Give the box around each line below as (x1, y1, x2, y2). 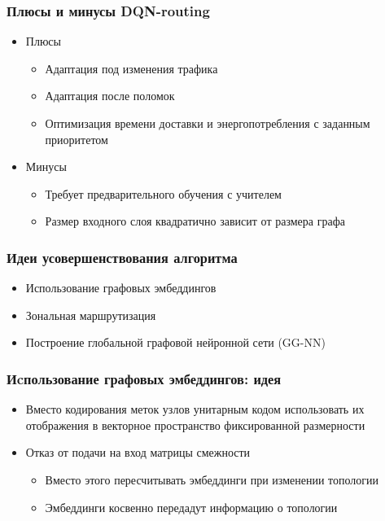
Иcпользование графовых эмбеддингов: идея (7, 368, 282, 388)
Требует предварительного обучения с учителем (45, 185, 282, 202)
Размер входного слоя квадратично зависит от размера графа (45, 212, 345, 230)
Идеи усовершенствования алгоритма (7, 247, 238, 267)
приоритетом (45, 130, 108, 147)
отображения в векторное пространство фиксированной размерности (25, 416, 365, 433)
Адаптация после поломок (45, 87, 175, 104)
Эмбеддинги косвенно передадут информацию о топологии (45, 498, 338, 515)
